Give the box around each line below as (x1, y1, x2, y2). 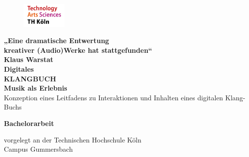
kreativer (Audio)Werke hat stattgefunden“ (4, 45, 153, 55)
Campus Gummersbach (4, 144, 73, 154)
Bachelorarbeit (4, 118, 54, 128)
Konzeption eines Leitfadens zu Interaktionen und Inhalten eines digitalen (4, 92, 223, 102)
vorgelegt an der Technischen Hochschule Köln (4, 134, 141, 144)
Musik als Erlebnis (4, 83, 67, 93)
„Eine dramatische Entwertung (4, 35, 109, 46)
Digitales (4, 64, 34, 74)
